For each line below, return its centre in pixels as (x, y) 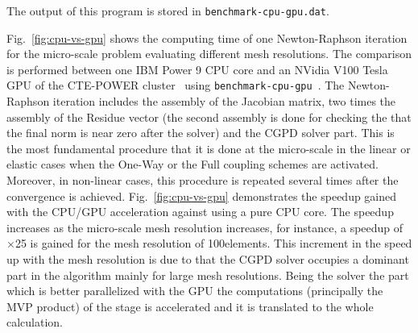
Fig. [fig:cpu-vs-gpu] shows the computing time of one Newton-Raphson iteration (207, 37)
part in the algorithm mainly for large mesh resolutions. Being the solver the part (208, 275)
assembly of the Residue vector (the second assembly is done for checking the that (209, 117)
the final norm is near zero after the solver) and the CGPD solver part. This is (201, 133)
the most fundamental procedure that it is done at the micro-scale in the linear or (209, 148)
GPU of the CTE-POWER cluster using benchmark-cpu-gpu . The (176, 85)
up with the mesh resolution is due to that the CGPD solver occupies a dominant (208, 259)
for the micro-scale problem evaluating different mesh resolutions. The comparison (209, 54)
